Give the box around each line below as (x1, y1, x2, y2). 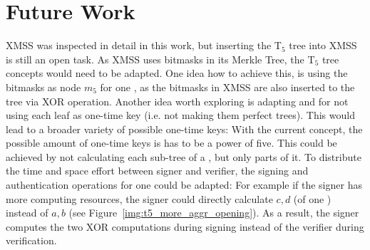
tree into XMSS (289, 38, 357, 53)
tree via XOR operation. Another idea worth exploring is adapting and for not (6, 93, 349, 108)
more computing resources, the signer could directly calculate (6, 191, 273, 206)
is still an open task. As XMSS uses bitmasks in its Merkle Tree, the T (6, 51, 315, 66)
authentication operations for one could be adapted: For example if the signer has (6, 177, 362, 192)
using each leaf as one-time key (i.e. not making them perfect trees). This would (6, 108, 355, 123)
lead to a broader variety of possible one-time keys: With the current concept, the (6, 121, 363, 136)
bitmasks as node (6, 79, 81, 94)
